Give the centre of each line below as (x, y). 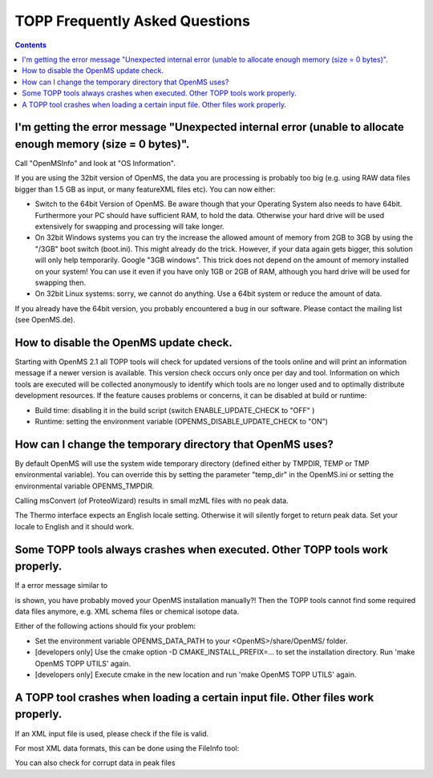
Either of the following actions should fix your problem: (105, 626)
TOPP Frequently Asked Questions (132, 21)
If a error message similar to (61, 586)
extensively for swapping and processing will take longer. (129, 226)
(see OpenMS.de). (45, 320)
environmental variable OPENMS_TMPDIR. (85, 486)
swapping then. (61, 282)
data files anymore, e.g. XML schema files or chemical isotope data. (127, 612)
